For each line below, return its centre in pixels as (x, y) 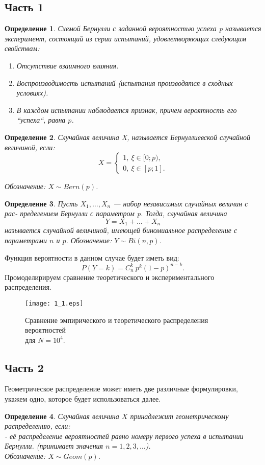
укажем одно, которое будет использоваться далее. (83, 399)
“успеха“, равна (41, 120)
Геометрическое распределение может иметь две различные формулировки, (121, 389)
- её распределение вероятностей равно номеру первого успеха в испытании (124, 436)
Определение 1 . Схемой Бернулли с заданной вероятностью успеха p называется (133, 28)
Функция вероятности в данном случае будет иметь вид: (92, 257)
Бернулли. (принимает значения (54, 446)
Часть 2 (24, 367)
